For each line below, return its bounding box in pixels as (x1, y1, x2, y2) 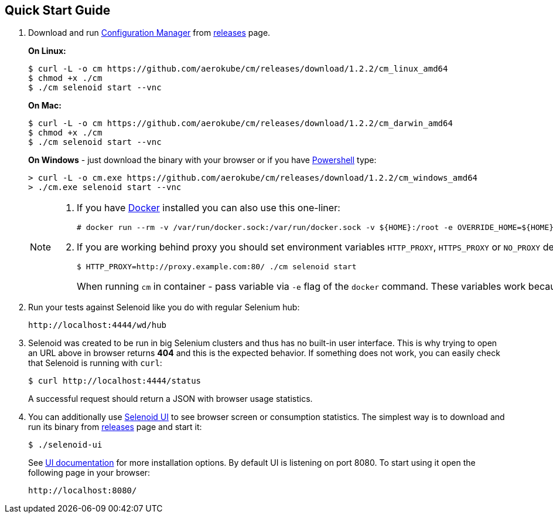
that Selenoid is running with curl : (28, 358, 162, 368)
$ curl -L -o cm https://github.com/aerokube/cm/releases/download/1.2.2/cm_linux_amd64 (28, 64, 448, 74)
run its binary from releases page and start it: (28, 422, 202, 432)
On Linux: (28, 46, 66, 56)
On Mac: (28, 100, 62, 111)
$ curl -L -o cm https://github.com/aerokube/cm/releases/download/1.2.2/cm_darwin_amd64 (28, 119, 453, 128)
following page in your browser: (28, 468, 151, 478)
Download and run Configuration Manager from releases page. (28, 28, 271, 38)
